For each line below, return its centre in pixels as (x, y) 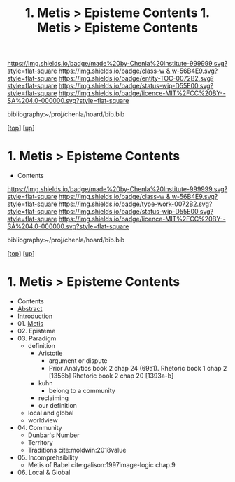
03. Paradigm (37, 338)
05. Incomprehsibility (48, 457)
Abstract (30, 309)
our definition (57, 406)
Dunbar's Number (54, 435)
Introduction (35, 316)
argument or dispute (78, 361)
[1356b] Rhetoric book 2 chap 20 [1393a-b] (111, 376)
